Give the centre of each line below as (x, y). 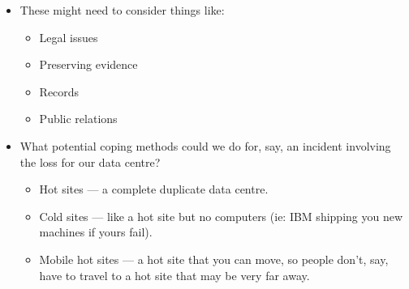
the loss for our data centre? (90, 161)
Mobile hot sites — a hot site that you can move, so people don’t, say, (214, 259)
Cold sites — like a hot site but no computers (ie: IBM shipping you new (221, 216)
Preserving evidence (88, 64)
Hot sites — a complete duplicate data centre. (154, 189)
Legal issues (69, 37)
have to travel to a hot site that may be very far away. (174, 275)
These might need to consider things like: (122, 10)
